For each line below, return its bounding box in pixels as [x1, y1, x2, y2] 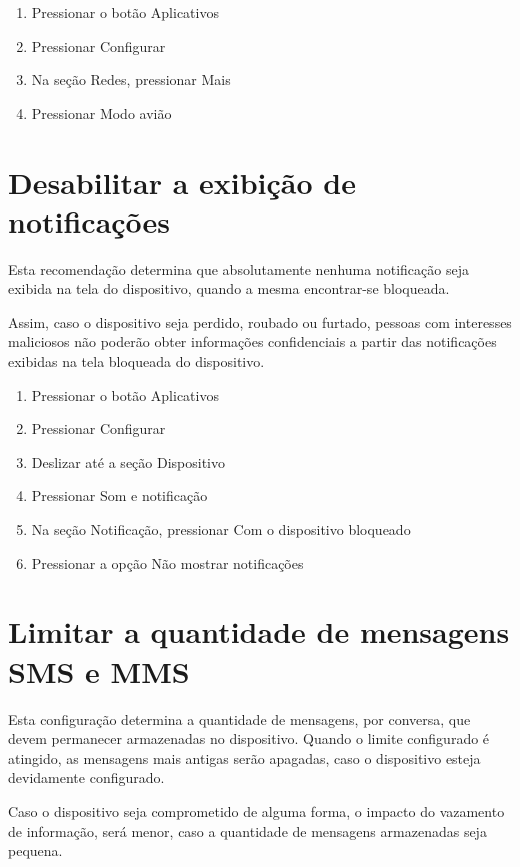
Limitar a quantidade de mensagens [8, 611, 510, 652]
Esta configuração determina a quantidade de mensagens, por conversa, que [8, 708, 471, 729]
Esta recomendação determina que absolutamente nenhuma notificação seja [8, 258, 469, 279]
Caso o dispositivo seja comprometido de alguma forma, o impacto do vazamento [8, 800, 505, 821]
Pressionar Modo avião [31, 102, 172, 123]
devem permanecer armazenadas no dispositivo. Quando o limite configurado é [8, 728, 490, 749]
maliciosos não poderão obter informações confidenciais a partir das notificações [8, 331, 497, 352]
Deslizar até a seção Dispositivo [31, 451, 225, 472]
